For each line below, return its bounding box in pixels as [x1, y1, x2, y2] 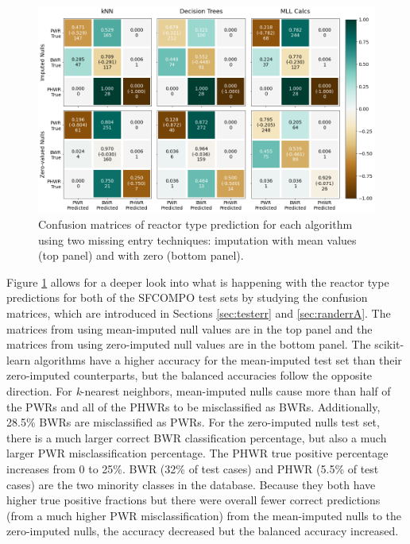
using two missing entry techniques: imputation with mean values [38, 231, 357, 248]
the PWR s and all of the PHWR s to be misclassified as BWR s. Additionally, [6, 398, 381, 415]
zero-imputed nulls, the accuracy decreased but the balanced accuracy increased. [6, 523, 399, 539]
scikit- [374, 336, 404, 353]
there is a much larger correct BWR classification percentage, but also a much [6, 429, 387, 446]
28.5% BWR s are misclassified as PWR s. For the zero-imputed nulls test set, [6, 414, 380, 430]
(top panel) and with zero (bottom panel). [38, 247, 244, 264]
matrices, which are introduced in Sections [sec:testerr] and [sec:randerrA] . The [6, 304, 391, 321]
